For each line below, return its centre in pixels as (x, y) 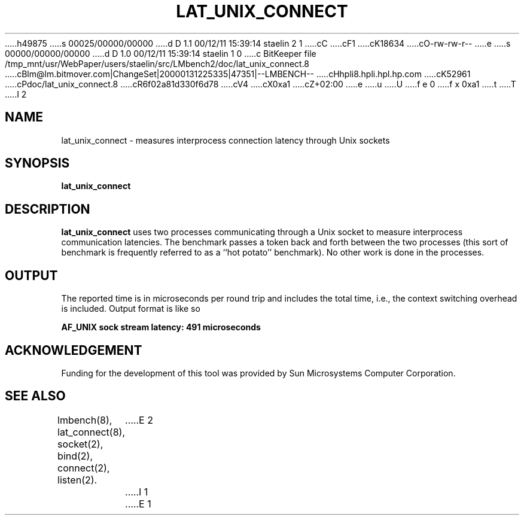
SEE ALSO (35, 396)
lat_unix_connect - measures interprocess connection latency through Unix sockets (226, 140)
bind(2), (75, 456)
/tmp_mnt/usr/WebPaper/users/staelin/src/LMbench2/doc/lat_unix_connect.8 (157, 63)
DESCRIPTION (48, 209)
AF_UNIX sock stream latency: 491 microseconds (161, 327)
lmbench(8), (85, 420)
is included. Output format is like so (131, 309)
